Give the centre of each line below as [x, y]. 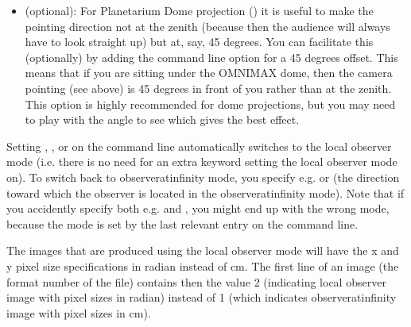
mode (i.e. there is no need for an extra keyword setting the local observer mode [202, 162]
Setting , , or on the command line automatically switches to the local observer [199, 146]
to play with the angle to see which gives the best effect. [162, 119]
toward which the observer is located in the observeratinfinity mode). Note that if [205, 192]
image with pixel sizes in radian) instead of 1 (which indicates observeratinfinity [202, 297]
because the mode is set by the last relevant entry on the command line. [182, 223]
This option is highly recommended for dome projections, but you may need [210, 104]
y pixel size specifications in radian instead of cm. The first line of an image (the [203, 265]
